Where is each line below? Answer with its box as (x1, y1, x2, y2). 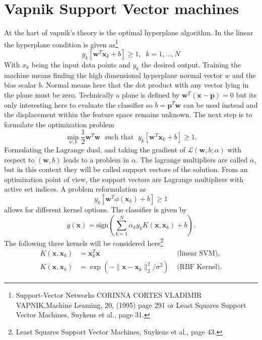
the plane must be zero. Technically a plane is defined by (4, 89, 180, 100)
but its (236, 89, 256, 100)
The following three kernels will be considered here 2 (4, 236, 164, 248)
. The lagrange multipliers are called (136, 154, 248, 164)
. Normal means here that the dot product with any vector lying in (41, 79, 249, 90)
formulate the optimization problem (4, 119, 114, 129)
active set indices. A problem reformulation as (4, 184, 146, 194)
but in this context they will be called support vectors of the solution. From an (4, 164, 248, 175)
